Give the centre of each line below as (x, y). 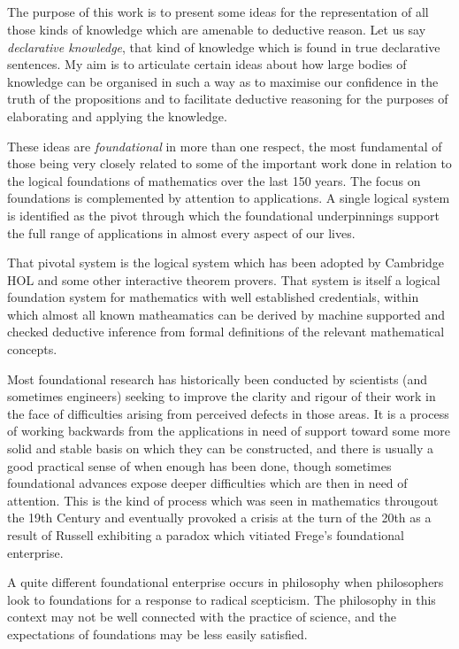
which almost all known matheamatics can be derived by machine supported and (226, 314)
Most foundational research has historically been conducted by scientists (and (218, 379)
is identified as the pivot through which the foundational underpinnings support (223, 215)
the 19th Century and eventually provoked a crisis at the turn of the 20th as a (219, 518)
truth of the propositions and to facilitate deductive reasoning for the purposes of (228, 99)
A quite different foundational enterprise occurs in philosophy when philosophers (226, 582)
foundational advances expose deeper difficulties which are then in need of (207, 483)
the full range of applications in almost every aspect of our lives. (181, 232)
